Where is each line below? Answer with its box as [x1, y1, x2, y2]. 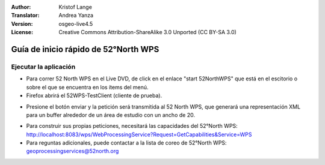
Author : [11, 4, 31, 10]
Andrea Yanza [58, 12, 93, 19]
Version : [11, 20, 33, 27]
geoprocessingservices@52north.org [26, 148, 119, 155]
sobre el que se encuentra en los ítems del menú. [26, 83, 149, 91]
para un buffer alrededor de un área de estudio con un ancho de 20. [26, 111, 196, 118]
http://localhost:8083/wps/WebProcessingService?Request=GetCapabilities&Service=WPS [26, 131, 252, 138]
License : [11, 29, 33, 36]
